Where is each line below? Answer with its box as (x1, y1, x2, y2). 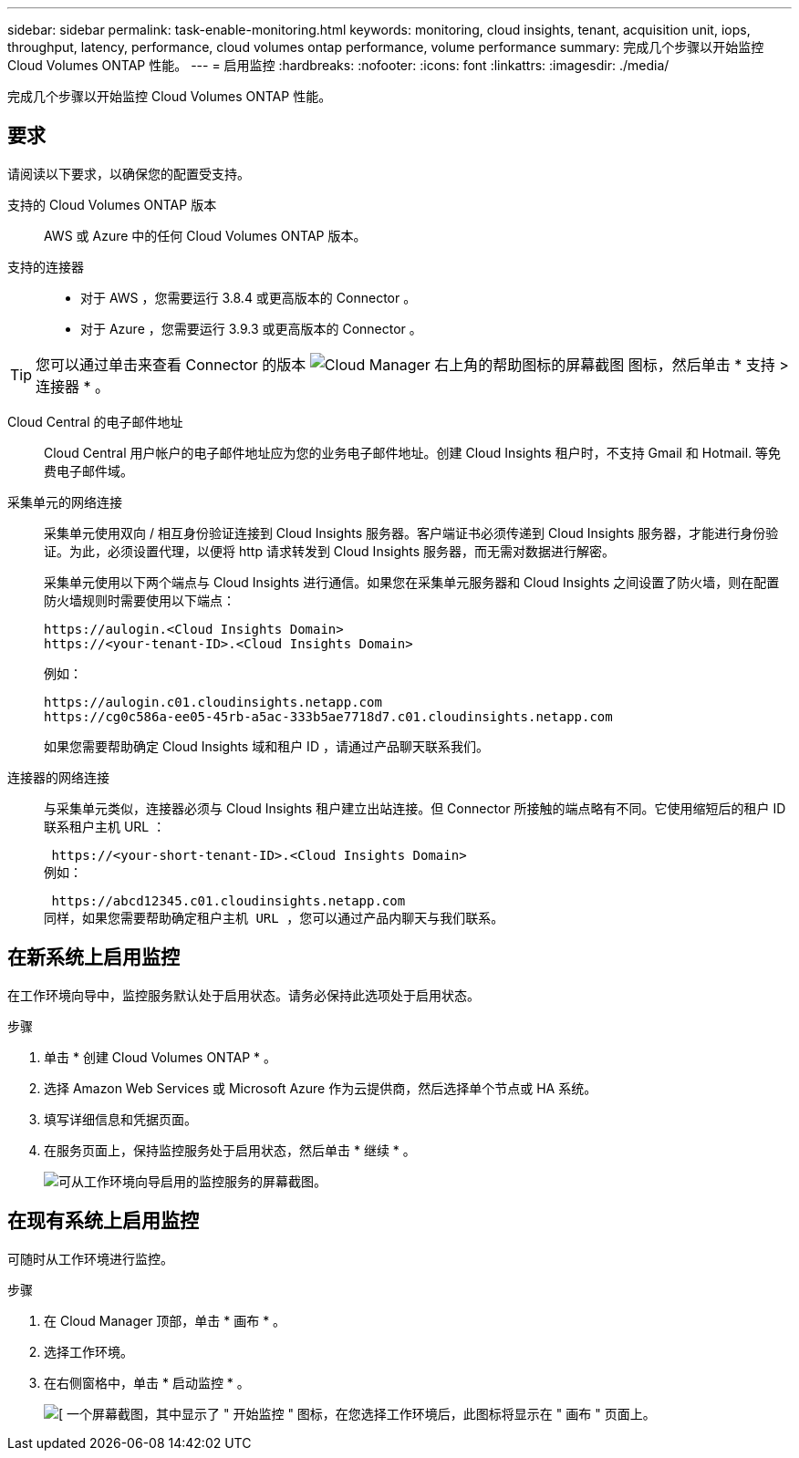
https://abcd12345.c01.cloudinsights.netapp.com (51, 893, 406, 908)
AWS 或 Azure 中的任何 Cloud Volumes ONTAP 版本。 (44, 227, 367, 243)
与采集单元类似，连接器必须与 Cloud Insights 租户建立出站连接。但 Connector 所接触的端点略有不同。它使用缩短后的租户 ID (44, 800, 786, 816)
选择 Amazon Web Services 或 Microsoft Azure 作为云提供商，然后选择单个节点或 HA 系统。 (44, 1080, 597, 1096)
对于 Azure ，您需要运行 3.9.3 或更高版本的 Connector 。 (80, 320, 422, 336)
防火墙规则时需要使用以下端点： (44, 592, 235, 608)
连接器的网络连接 (7, 769, 109, 785)
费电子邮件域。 (44, 462, 133, 479)
